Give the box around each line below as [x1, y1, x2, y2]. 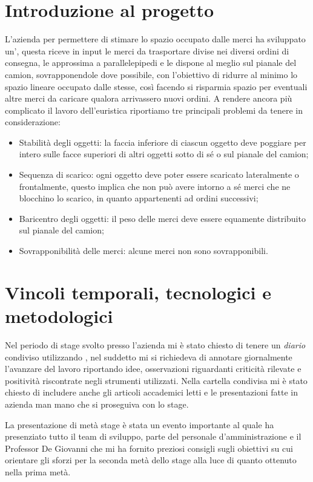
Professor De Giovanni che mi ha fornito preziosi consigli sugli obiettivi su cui [5, 441, 293, 454]
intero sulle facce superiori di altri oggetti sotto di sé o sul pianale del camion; [19, 148, 309, 160]
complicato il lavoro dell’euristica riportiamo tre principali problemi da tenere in [5, 103, 303, 116]
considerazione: [5, 116, 61, 128]
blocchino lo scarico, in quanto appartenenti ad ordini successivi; [19, 192, 259, 204]
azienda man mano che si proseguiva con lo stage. [5, 397, 189, 410]
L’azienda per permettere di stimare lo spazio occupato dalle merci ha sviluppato [5, 33, 306, 45]
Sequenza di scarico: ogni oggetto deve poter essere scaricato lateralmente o [19, 168, 299, 181]
